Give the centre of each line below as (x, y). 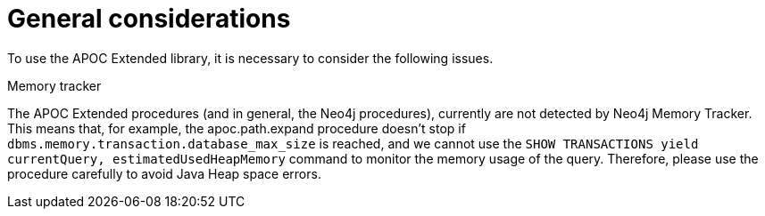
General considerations (149, 19)
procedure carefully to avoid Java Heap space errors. (164, 173)
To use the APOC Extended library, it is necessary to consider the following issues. (250, 58)
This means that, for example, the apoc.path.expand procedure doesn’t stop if (237, 128)
